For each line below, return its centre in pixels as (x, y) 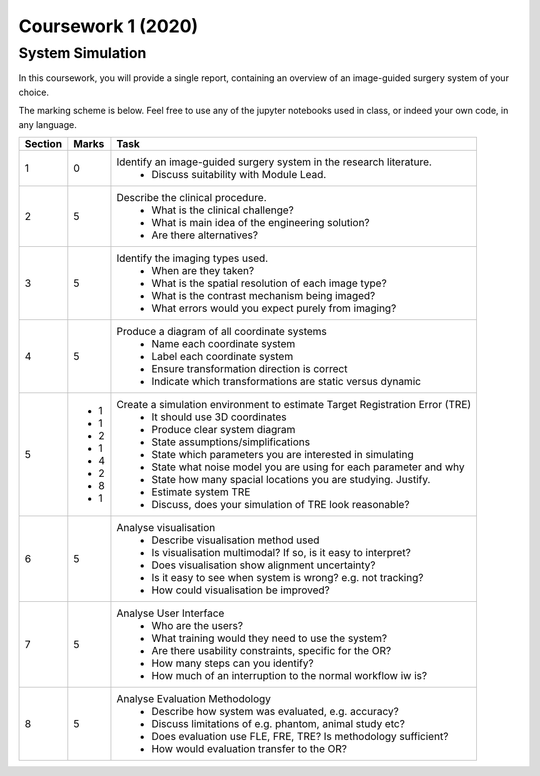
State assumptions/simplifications (230, 442)
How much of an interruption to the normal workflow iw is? (289, 675)
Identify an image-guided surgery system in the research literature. (274, 162)
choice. (34, 92)
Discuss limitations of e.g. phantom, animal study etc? (278, 723)
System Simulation (82, 53)
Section (43, 143)
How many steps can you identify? (232, 663)
